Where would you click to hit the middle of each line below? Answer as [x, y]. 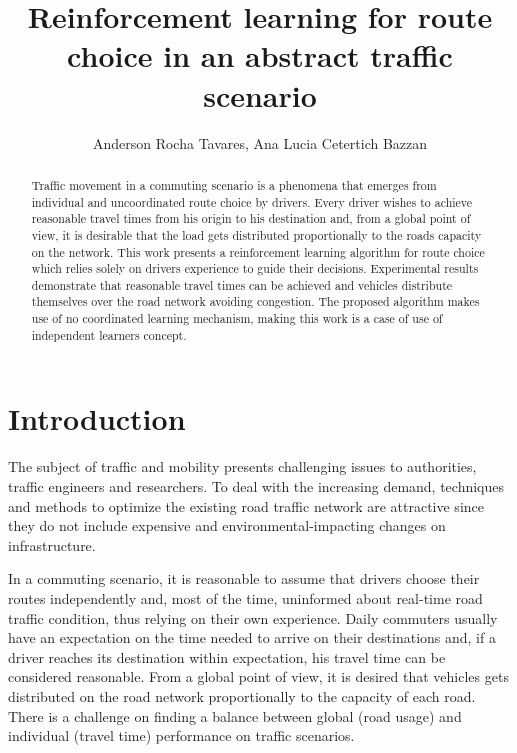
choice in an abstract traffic [260, 55]
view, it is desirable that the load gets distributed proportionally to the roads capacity [256, 234]
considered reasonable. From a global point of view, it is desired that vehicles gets [258, 676]
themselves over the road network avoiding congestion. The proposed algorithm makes [255, 301]
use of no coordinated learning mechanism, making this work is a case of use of [237, 318]
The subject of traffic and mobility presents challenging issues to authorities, [242, 466]
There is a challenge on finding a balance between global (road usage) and [235, 715]
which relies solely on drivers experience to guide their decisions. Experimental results [255, 268]
